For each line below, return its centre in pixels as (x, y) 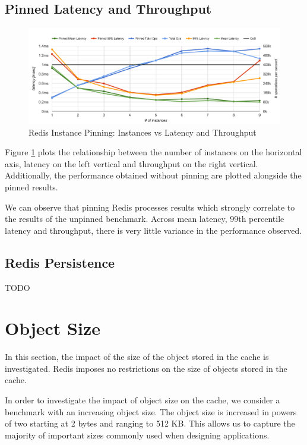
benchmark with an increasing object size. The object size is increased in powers (151, 411)
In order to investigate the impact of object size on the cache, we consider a (143, 400)
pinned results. (31, 187)
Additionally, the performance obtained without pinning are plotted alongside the (153, 175)
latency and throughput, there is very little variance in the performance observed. (153, 230)
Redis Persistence (60, 262)
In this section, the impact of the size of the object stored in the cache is (137, 357)
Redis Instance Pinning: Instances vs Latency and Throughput (143, 132)
